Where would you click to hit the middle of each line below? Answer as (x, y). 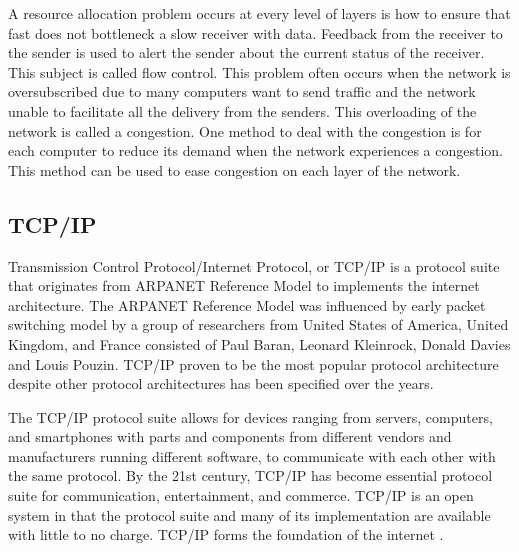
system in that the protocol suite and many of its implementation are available (249, 514)
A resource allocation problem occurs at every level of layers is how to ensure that (259, 13)
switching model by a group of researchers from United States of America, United (258, 324)
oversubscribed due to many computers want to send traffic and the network (242, 91)
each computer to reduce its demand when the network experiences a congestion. (255, 150)
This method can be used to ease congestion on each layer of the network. (234, 169)
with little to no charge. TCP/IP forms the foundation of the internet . (226, 534)
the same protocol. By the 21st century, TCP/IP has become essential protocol (250, 475)
